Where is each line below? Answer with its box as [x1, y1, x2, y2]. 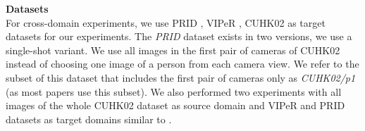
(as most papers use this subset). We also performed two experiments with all [6, 84, 342, 99]
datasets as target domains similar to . [6, 111, 172, 126]
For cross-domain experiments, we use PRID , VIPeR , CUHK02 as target [6, 15, 326, 30]
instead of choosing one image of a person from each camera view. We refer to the [6, 56, 359, 71]
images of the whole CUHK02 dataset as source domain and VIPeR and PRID [6, 98, 345, 113]
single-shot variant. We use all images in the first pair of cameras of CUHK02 [6, 42, 340, 57]
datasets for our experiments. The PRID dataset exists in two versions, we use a [6, 29, 352, 44]
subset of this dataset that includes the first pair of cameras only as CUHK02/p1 [6, 70, 356, 85]
